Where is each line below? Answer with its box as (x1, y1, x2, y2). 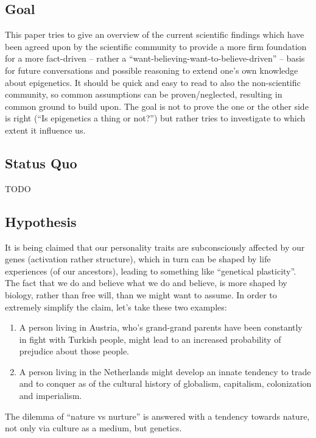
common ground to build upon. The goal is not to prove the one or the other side (5, 99, 309, 112)
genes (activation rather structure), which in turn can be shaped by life (5, 253, 271, 265)
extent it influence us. (5, 123, 86, 136)
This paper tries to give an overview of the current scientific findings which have (5, 28, 304, 41)
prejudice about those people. (19, 345, 129, 357)
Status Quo (5, 153, 77, 172)
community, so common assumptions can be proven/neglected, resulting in (5, 88, 283, 101)
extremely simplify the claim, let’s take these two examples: (5, 300, 227, 313)
